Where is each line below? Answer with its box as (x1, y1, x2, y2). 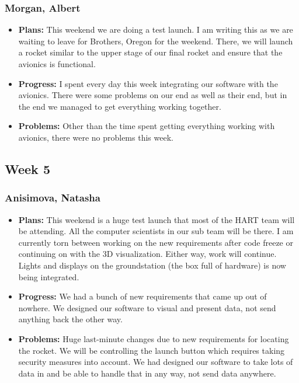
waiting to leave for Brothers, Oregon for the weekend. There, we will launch (18, 34, 293, 47)
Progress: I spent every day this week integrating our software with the (18, 77, 278, 89)
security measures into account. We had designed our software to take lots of (18, 356, 293, 368)
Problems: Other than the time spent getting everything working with (18, 120, 275, 132)
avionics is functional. (18, 58, 96, 69)
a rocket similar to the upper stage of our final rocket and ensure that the (18, 46, 283, 58)
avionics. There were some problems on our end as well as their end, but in (18, 89, 287, 101)
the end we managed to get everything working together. (18, 100, 221, 112)
